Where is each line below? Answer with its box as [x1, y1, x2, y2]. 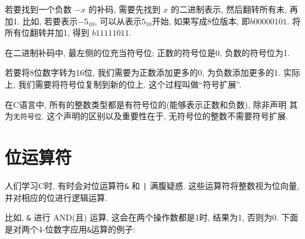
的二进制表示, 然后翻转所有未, [171, 3, 287, 15]
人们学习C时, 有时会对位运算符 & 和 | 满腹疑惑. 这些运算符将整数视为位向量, [5, 179, 300, 191]
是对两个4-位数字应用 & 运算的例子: [5, 222, 135, 235]
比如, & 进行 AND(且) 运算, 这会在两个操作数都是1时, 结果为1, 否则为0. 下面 [5, 211, 298, 224]
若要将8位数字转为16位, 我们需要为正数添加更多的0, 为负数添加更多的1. [5, 66, 281, 79]
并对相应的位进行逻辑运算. [5, 191, 107, 203]
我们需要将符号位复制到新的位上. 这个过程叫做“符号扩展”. [18, 77, 242, 90]
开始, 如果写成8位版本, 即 [152, 14, 250, 27]
